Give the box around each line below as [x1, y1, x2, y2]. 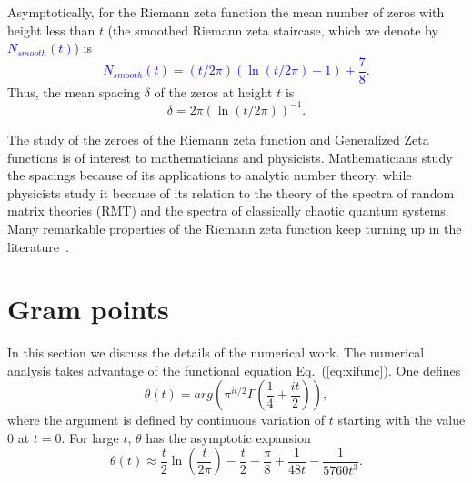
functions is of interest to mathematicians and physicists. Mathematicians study [7, 147, 453, 166]
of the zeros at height [154, 82, 273, 101]
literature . [7, 236, 69, 256]
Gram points [7, 290, 169, 327]
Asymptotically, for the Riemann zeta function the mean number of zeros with [7, 3, 445, 21]
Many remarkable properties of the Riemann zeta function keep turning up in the [7, 218, 462, 237]
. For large [61, 428, 119, 447]
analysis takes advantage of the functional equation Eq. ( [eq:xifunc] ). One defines [7, 360, 461, 379]
